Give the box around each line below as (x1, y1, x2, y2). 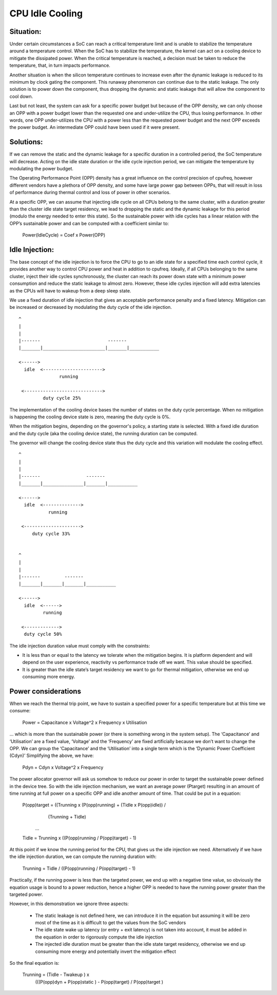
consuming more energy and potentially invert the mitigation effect (35, 948, 176, 954)
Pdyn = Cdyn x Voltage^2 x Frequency (22, 764, 104, 770)
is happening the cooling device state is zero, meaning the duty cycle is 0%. (9, 414, 171, 420)
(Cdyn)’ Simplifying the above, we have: (9, 752, 94, 759)
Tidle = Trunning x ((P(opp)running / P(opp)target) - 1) (22, 834, 137, 841)
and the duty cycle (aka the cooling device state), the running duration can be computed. (9, 430, 198, 436)
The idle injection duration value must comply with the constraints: (9, 642, 150, 649)
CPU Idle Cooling (9, 8, 83, 19)
